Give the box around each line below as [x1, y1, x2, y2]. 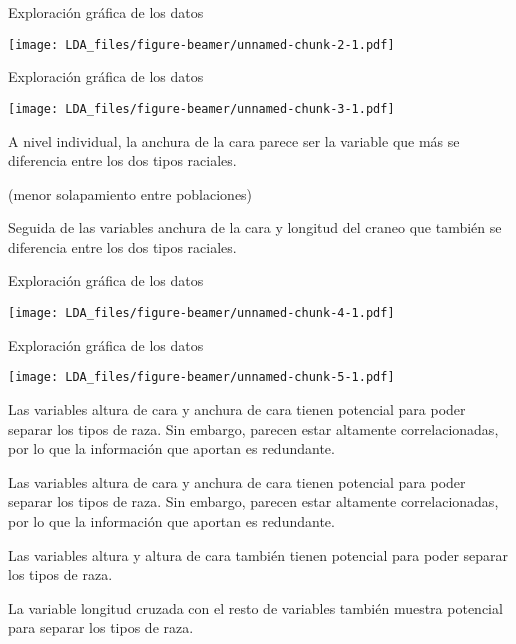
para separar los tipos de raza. [8, 617, 194, 638]
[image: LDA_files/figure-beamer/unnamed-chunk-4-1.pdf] [8, 306, 395, 321]
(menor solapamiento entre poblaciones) [8, 183, 253, 204]
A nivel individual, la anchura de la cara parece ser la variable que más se [8, 130, 460, 151]
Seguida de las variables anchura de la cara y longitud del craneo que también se [8, 217, 502, 238]
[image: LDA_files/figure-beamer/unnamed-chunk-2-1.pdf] [8, 37, 395, 52]
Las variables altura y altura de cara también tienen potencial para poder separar [8, 544, 509, 565]
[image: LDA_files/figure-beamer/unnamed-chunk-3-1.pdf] [8, 101, 395, 116]
